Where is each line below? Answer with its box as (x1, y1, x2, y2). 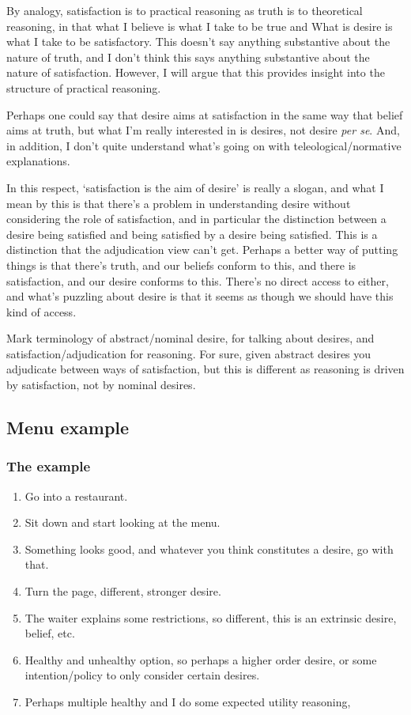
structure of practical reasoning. (6, 79, 161, 96)
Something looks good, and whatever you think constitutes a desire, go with (25, 540, 394, 557)
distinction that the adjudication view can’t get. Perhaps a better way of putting (6, 241, 398, 258)
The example (6, 456, 91, 476)
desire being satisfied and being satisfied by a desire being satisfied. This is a (6, 225, 378, 242)
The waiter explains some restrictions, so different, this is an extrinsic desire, (25, 609, 397, 626)
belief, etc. (25, 625, 75, 641)
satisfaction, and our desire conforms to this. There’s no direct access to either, (6, 272, 389, 289)
